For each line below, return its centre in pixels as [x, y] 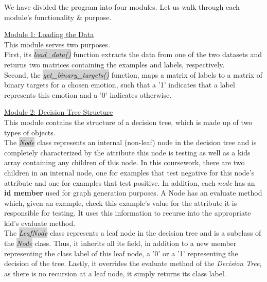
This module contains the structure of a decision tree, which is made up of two [128, 122]
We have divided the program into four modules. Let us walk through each [122, 7]
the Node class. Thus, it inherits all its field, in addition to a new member [120, 243]
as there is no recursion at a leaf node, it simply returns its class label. [115, 273]
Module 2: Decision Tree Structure [59, 112]
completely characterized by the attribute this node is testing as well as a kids [127, 152]
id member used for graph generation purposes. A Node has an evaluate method [133, 193]
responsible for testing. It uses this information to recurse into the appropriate [128, 213]
